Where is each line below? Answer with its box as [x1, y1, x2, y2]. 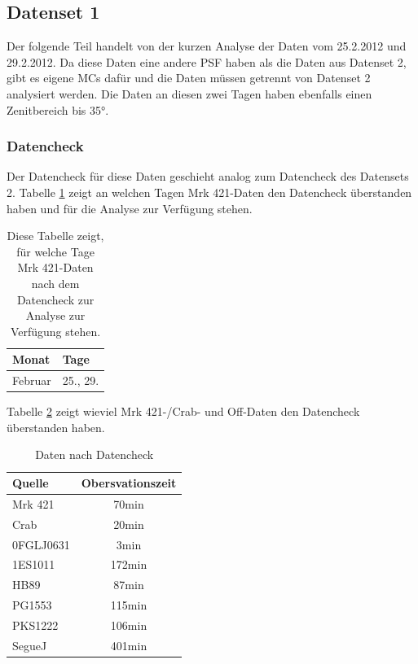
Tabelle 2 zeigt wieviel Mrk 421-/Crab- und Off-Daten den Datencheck [7, 403, 360, 420]
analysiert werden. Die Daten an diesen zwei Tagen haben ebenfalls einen [7, 85, 372, 102]
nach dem [31, 274, 80, 291]
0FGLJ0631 [12, 535, 70, 553]
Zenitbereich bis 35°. [7, 101, 109, 118]
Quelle [12, 474, 49, 491]
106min [110, 616, 147, 633]
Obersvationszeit [81, 474, 177, 491]
